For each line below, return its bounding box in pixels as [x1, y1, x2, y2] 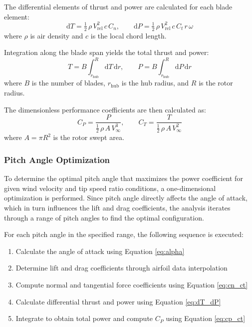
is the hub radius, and [121, 77, 189, 88]
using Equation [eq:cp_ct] [166, 313, 246, 323]
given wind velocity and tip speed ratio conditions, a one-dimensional [4, 182, 216, 193]
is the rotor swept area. [53, 132, 124, 142]
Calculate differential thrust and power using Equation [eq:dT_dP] [15, 296, 221, 306]
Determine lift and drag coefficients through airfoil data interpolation [15, 262, 228, 273]
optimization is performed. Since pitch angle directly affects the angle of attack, [4, 192, 248, 203]
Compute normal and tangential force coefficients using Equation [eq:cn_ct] [15, 279, 248, 289]
